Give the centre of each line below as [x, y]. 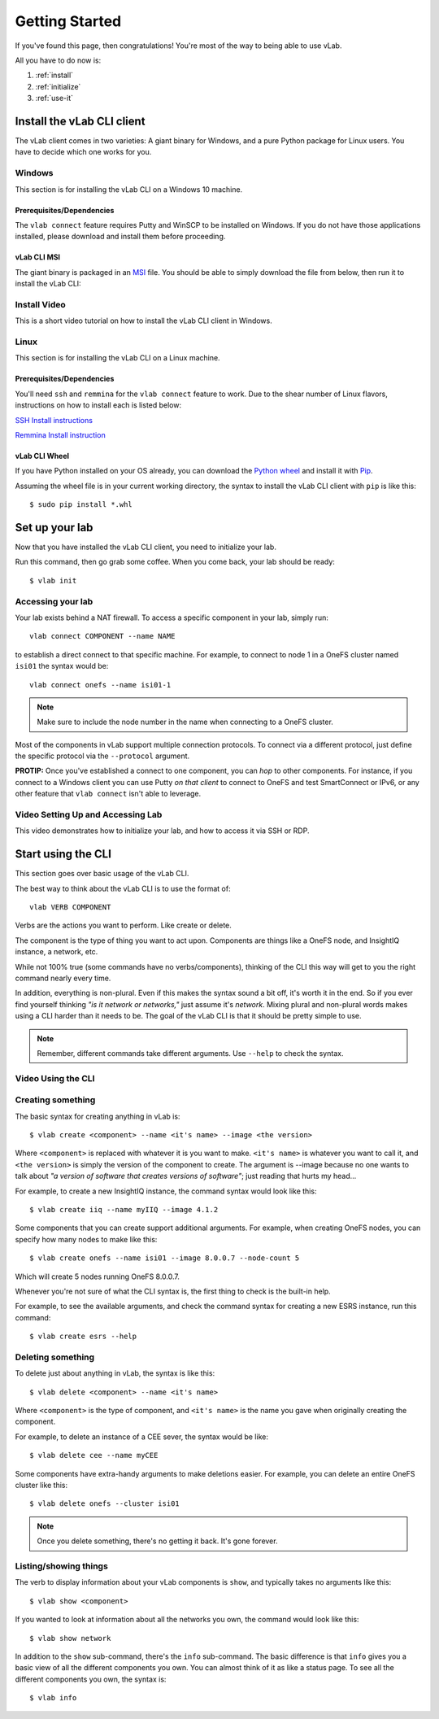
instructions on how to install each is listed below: [98, 405]
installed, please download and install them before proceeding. [120, 237]
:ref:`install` [54, 75]
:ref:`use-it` [54, 98]
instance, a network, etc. [57, 952]
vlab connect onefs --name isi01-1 [100, 685]
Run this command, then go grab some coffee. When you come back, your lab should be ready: [175, 562]
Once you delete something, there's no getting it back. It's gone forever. [157, 1541]
